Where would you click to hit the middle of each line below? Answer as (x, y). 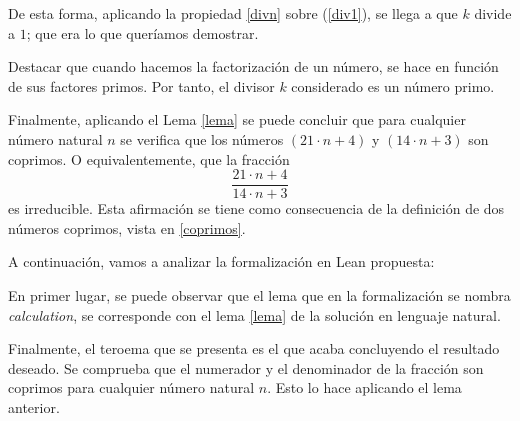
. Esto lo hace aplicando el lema (364, 387)
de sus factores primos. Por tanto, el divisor (141, 85)
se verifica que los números (202, 138)
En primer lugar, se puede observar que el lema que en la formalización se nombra (259, 295)
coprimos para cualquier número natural (131, 387)
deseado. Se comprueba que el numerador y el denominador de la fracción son (246, 367)
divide (493, 13)
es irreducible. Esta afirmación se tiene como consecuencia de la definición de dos (256, 208)
